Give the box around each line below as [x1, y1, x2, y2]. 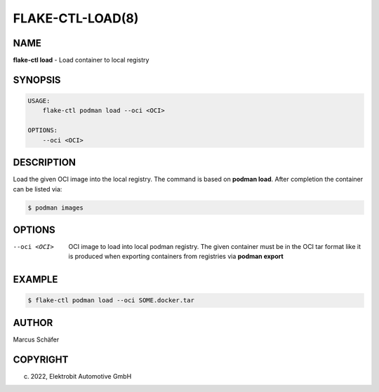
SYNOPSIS [13, 74, 61, 86]
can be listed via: [13, 184, 62, 193]
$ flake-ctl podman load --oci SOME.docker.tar [27, 297, 194, 304]
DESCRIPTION [13, 156, 77, 168]
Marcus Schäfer [13, 335, 60, 344]
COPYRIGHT [13, 353, 69, 365]
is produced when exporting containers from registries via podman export [68, 252, 284, 261]
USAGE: [27, 97, 51, 105]
